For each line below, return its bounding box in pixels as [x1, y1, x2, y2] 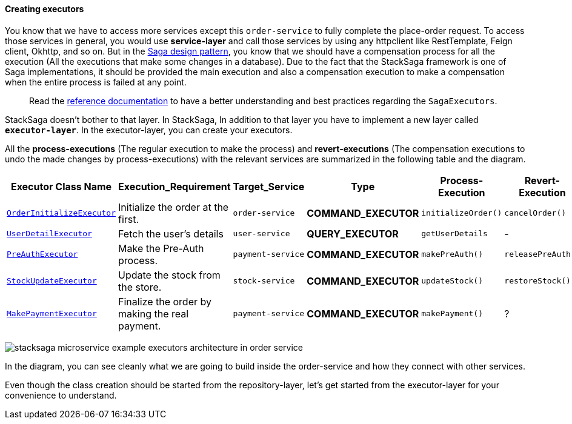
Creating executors [5, 4, 84, 14]
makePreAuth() [421, 250, 483, 259]
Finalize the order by [118, 295, 211, 308]
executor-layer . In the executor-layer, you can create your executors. [5, 124, 293, 135]
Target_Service [233, 180, 305, 193]
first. [118, 213, 139, 225]
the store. [118, 280, 162, 293]
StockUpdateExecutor [7, 276, 97, 286]
